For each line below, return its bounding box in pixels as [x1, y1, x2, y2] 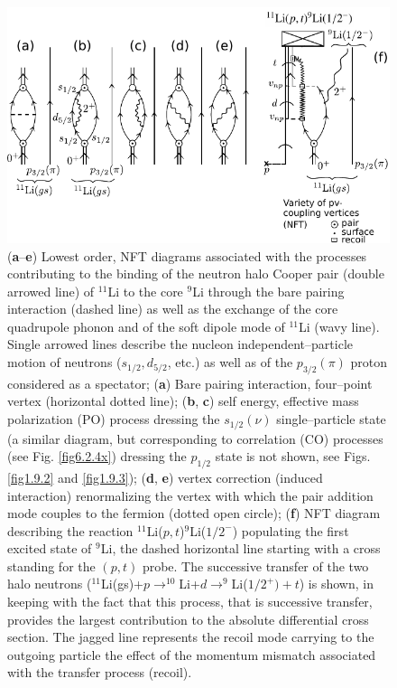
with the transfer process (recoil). [7, 663, 192, 682]
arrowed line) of [7, 281, 95, 300]
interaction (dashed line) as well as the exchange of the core [7, 299, 338, 318]
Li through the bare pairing [192, 281, 345, 300]
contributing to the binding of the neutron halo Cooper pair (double [7, 264, 384, 283]
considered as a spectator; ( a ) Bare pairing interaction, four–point [7, 373, 373, 392]
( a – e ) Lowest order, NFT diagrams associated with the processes [7, 246, 367, 265]
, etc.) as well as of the [167, 353, 293, 372]
